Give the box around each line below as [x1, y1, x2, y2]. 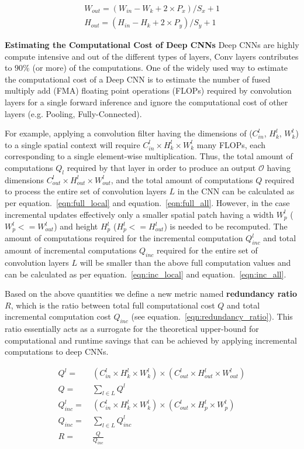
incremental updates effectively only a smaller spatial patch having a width [5, 208, 274, 220]
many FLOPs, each [196, 138, 266, 150]
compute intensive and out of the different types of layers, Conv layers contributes [5, 50, 299, 62]
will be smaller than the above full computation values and [80, 256, 291, 269]
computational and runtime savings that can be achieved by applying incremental [5, 334, 297, 346]
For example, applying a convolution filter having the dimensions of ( [5, 127, 253, 139]
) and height [54, 220, 98, 232]
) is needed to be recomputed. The [164, 220, 288, 232]
